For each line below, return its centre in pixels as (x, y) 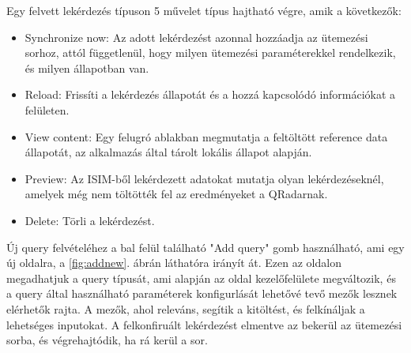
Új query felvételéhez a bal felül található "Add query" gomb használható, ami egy (205, 247)
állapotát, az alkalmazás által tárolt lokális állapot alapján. (168, 152)
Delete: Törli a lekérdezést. (90, 220)
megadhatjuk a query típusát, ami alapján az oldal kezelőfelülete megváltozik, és (201, 278)
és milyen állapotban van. (87, 68)
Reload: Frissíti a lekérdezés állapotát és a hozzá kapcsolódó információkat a (210, 94)
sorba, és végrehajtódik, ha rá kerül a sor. (107, 340)
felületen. (47, 109)
